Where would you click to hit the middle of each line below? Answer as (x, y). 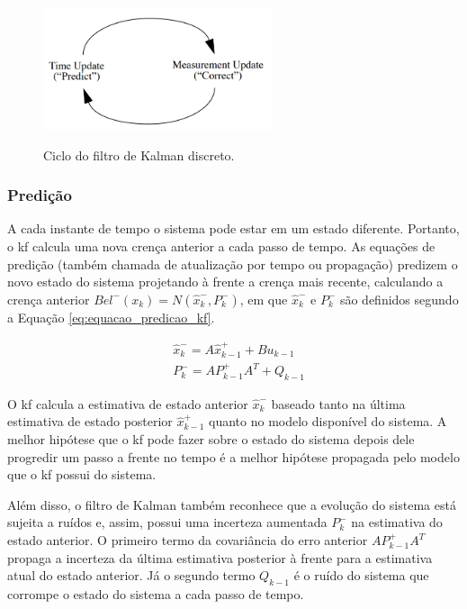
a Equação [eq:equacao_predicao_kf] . (111, 317)
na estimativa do (397, 522)
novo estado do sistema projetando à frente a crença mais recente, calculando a (225, 282)
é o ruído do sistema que (361, 575)
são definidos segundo (399, 299)
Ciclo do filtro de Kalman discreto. (139, 155)
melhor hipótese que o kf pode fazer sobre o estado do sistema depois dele (211, 439)
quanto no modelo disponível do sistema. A (328, 421)
